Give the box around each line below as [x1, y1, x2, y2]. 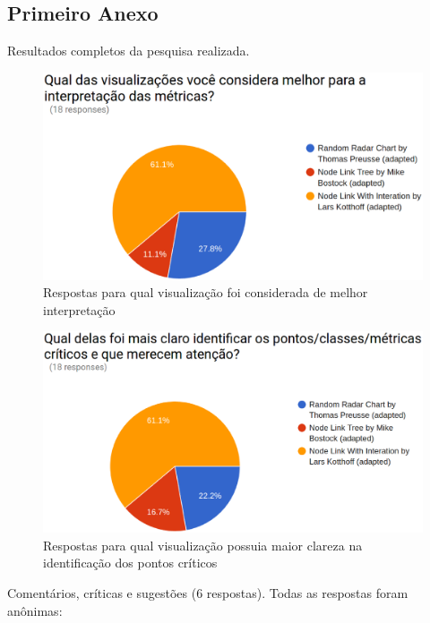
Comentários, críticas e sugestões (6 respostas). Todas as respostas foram [7, 584, 408, 602]
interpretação [43, 300, 116, 319]
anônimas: [7, 601, 63, 619]
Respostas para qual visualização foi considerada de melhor [43, 283, 368, 302]
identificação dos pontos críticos [43, 553, 218, 572]
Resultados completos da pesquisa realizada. [7, 41, 250, 60]
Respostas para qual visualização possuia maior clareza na [43, 535, 363, 554]
